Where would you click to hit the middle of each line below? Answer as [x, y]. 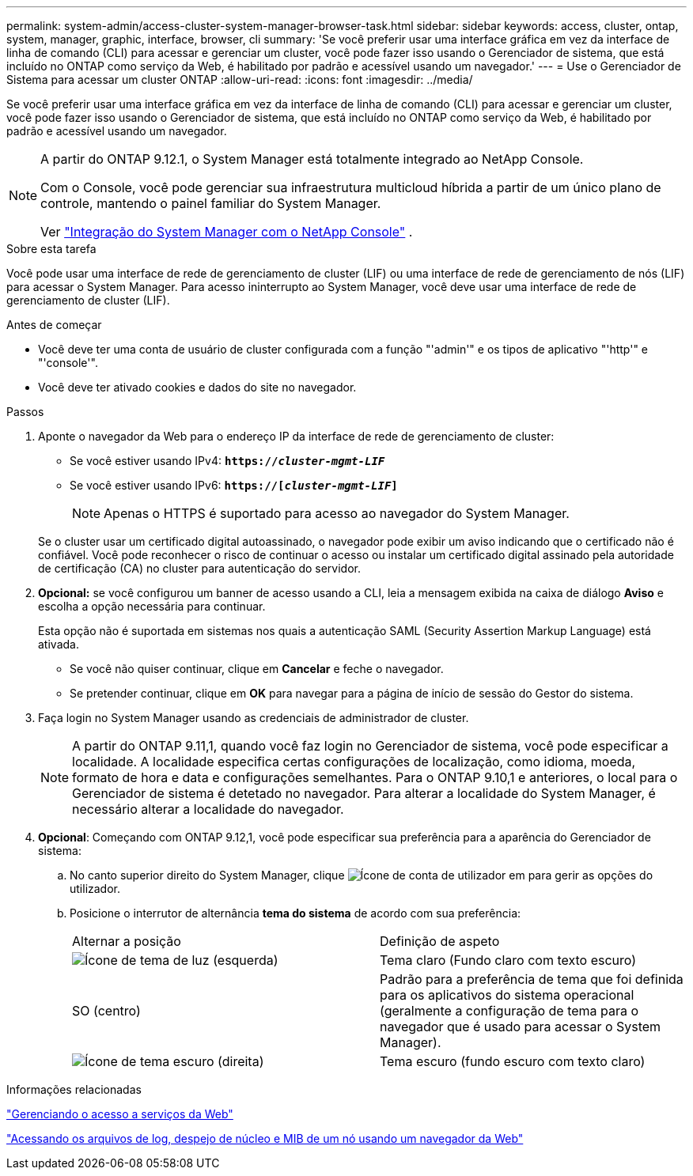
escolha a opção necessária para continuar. [152, 606]
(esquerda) [246, 960]
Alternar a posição [127, 941]
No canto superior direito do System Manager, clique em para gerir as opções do [362, 875]
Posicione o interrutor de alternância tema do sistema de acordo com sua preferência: [295, 913]
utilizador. [95, 889]
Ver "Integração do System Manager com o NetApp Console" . [227, 232]
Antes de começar [54, 325]
